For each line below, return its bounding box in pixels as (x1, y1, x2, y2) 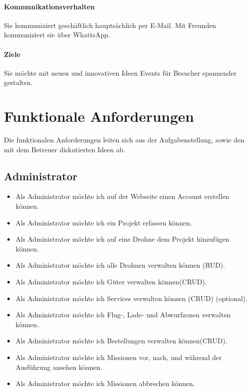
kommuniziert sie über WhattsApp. (4, 29, 110, 40)
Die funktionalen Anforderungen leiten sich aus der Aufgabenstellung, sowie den (4, 135, 245, 145)
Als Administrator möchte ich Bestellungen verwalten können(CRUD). (15, 335, 227, 346)
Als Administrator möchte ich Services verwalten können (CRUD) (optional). (15, 293, 248, 303)
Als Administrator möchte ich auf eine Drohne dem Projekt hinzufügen (15, 234, 229, 244)
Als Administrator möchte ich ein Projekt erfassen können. (15, 217, 192, 227)
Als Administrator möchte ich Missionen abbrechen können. (15, 378, 195, 389)
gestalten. (4, 77, 33, 87)
